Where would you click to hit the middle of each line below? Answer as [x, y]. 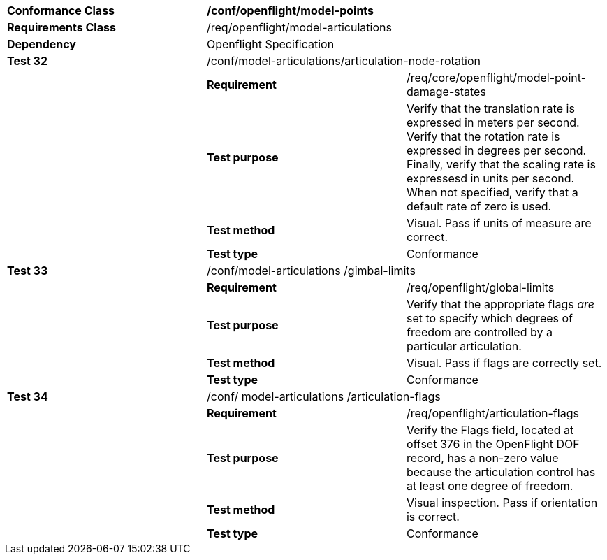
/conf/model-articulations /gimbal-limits [311, 271]
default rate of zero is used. [479, 206]
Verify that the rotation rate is [483, 136]
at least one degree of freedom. [490, 486]
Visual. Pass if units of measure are [499, 223]
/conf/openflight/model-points [290, 10]
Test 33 [28, 271]
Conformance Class [61, 10]
